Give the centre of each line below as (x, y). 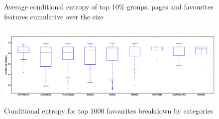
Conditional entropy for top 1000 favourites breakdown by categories (109, 110)
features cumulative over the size (54, 16)
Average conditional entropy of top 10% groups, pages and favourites (109, 6)
